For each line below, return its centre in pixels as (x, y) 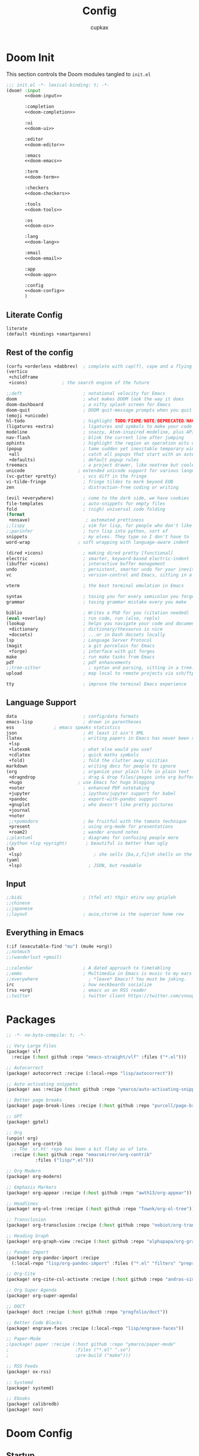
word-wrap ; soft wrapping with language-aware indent (98, 542)
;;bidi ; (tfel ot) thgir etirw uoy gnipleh (91, 898)
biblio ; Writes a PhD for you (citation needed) (98, 613)
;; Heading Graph (28, 1236)
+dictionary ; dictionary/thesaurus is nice (86, 629)
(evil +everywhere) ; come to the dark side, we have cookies (98, 498)
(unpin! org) (22, 1138)
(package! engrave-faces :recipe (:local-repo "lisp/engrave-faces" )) (95, 1328)
